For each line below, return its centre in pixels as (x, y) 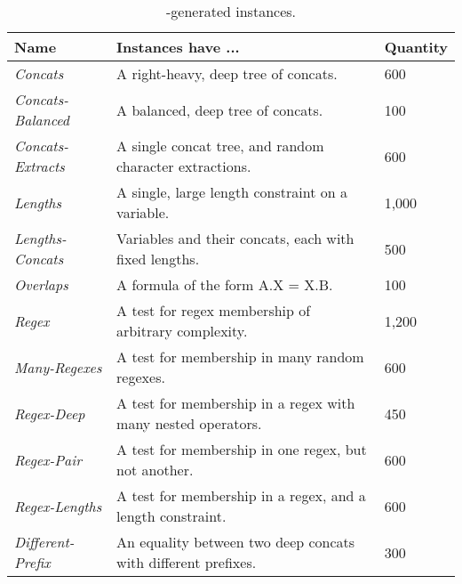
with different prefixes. (187, 562)
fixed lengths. (158, 259)
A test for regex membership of (214, 310)
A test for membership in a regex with (236, 403)
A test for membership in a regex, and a (241, 495)
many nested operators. (189, 423)
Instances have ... (178, 47)
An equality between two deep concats (236, 542)
